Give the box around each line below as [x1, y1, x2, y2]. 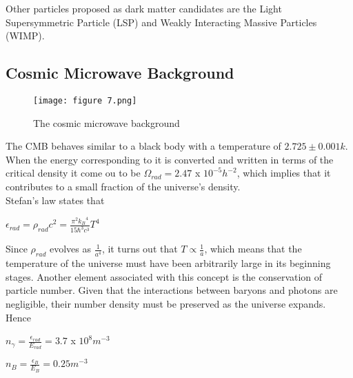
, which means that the [204, 241, 302, 256]
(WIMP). [6, 28, 45, 43]
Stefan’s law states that [6, 192, 105, 207]
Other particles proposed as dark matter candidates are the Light [6, 1, 282, 15]
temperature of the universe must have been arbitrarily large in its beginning [6, 256, 331, 270]
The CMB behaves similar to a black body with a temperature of [6, 139, 281, 153]
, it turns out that [101, 241, 178, 256]
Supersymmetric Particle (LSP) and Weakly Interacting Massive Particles [6, 14, 317, 29]
